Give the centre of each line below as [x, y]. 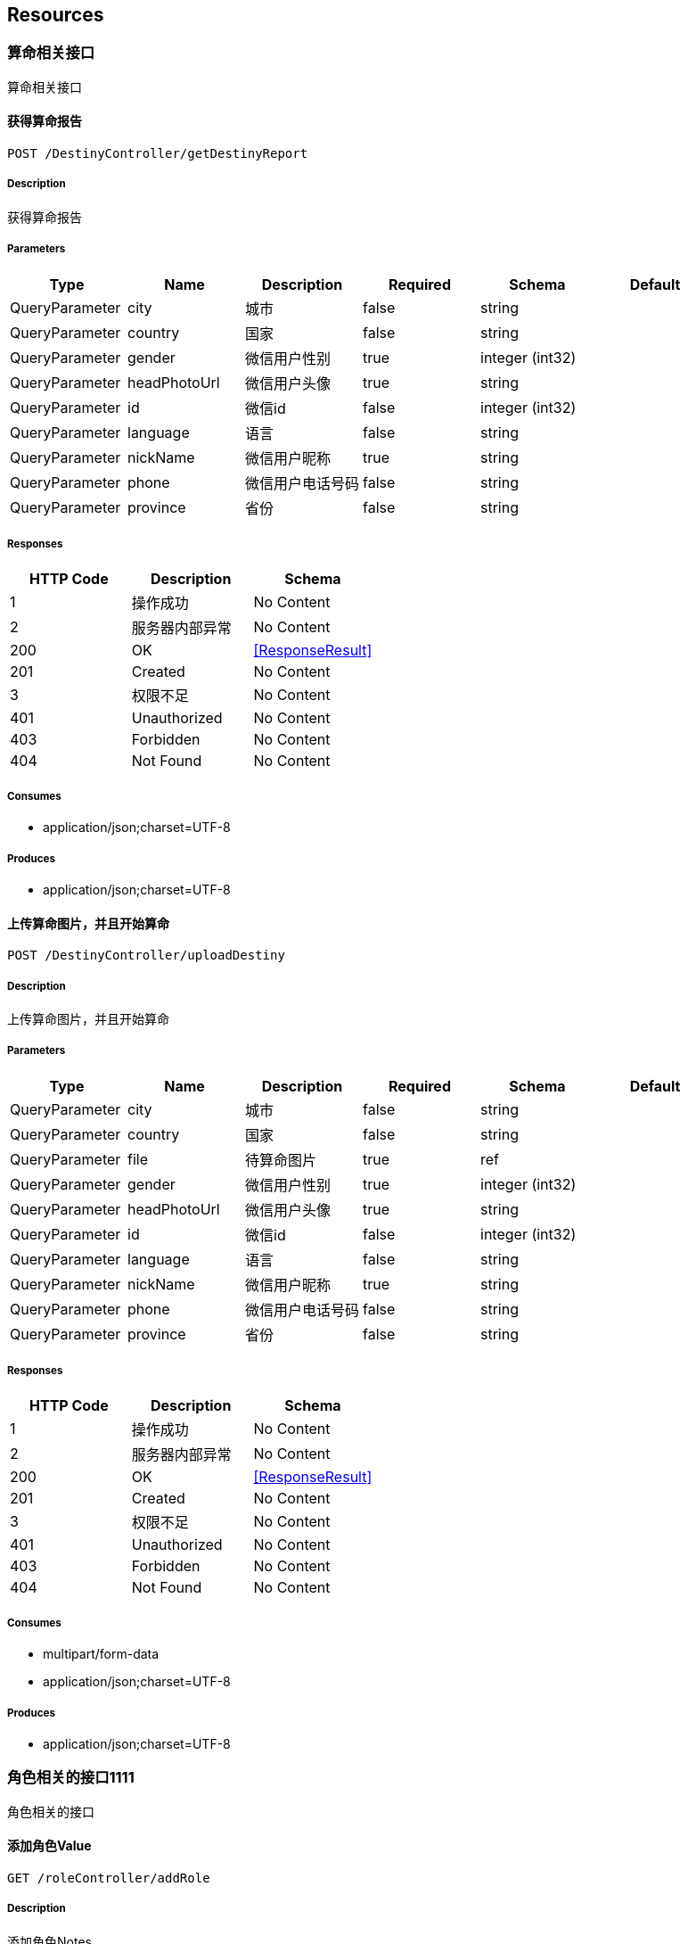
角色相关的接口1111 [71, 1778]
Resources [56, 15]
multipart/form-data [101, 1654]
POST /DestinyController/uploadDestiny [146, 956]
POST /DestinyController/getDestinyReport [158, 154]
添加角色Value [49, 1846]
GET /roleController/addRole [109, 1878]
